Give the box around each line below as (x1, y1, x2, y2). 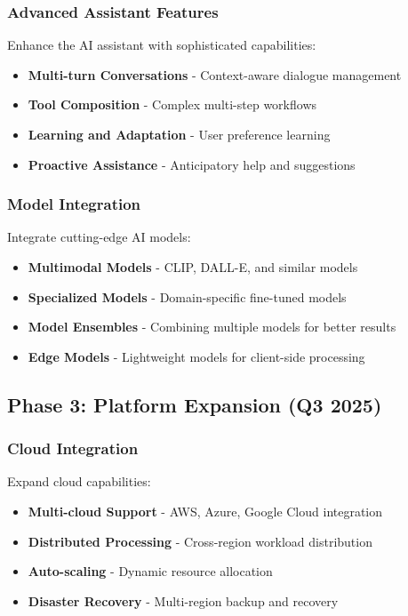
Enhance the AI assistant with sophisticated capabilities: (7, 36, 316, 54)
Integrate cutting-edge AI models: (7, 228, 191, 246)
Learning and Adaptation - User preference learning (28, 125, 331, 143)
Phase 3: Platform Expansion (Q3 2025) (7, 390, 382, 418)
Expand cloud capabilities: (7, 472, 151, 491)
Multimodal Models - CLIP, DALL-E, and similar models (28, 258, 358, 276)
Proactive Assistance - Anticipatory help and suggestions (28, 155, 356, 173)
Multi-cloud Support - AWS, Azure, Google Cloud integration (28, 501, 383, 520)
